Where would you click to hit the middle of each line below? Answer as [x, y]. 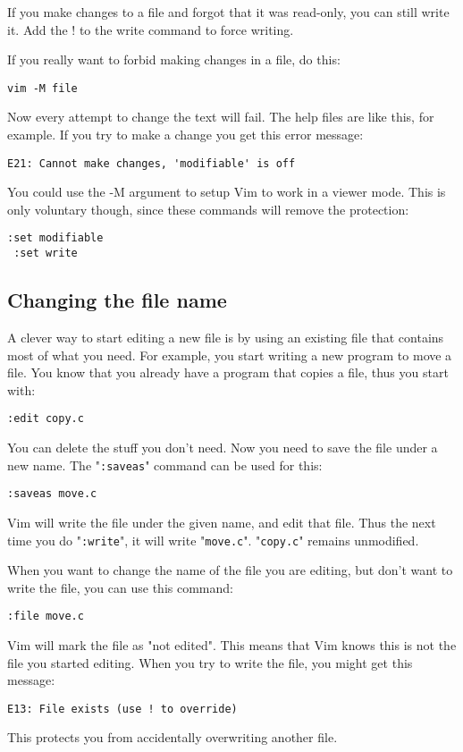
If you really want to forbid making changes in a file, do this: [174, 59]
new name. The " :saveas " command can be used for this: [165, 465]
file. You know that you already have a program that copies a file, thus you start [228, 372]
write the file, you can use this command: [120, 587]
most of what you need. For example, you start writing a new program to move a [230, 355]
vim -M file [42, 88]
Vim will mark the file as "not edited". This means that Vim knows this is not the [232, 645]
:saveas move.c [52, 494]
